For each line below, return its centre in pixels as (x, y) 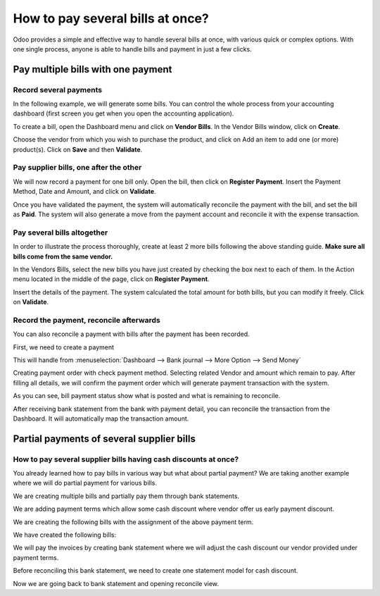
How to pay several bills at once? (111, 18)
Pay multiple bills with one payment (93, 69)
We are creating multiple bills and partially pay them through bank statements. (126, 496)
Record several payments (57, 89)
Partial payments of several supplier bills (104, 439)
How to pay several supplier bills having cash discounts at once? (126, 459)
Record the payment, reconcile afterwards (87, 320)
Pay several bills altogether (61, 232)
